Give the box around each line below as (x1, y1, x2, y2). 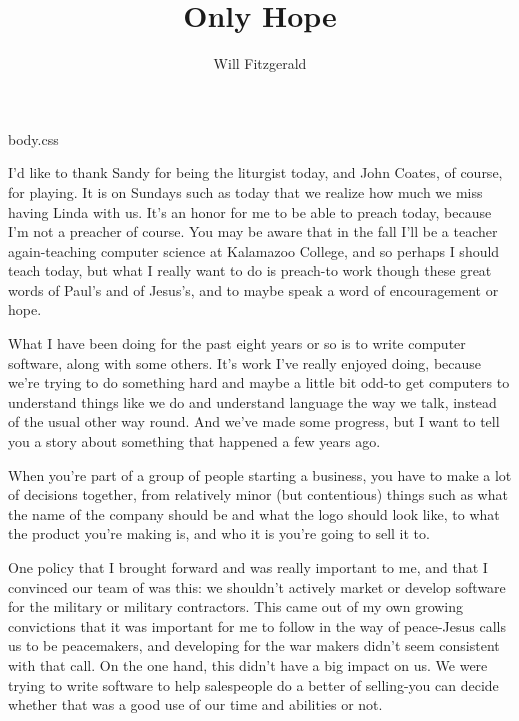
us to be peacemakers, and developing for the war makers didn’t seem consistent (8, 635, 500, 656)
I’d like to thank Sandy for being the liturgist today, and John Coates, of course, (8, 162, 503, 183)
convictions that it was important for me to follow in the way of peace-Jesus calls (8, 615, 506, 636)
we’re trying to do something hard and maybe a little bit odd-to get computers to (8, 372, 510, 393)
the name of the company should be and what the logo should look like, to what (8, 503, 500, 524)
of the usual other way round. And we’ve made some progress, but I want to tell (8, 411, 500, 432)
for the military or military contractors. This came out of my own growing (8, 596, 464, 617)
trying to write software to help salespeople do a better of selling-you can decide (8, 674, 499, 695)
